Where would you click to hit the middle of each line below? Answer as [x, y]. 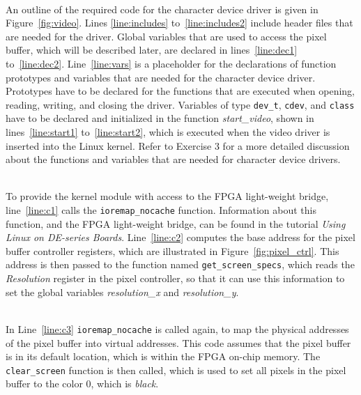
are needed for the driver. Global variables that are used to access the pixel [166, 36]
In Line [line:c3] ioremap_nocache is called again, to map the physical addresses [177, 328]
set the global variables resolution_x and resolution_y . [122, 292]
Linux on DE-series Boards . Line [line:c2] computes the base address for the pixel [180, 237]
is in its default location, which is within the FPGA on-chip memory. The [163, 356]
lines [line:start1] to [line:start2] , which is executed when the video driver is [168, 132]
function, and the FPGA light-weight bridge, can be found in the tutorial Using [176, 223]
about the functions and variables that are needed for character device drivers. [173, 159]
